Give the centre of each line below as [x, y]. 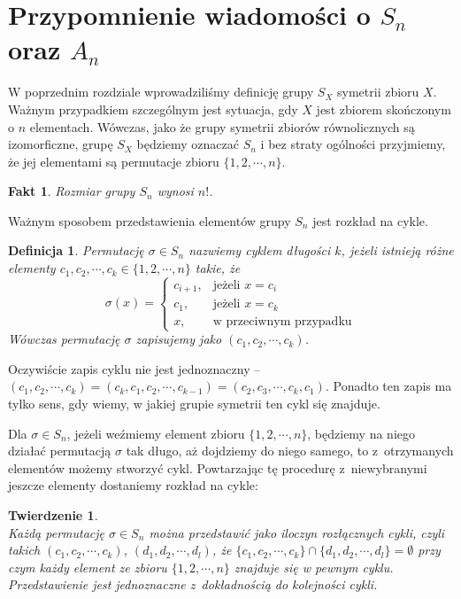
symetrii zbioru [378, 92]
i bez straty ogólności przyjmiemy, [353, 144]
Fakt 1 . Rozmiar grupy [72, 191]
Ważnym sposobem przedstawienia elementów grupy [150, 220]
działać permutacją [60, 451]
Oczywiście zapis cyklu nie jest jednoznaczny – [134, 368]
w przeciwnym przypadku [282, 321]
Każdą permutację [56, 532]
